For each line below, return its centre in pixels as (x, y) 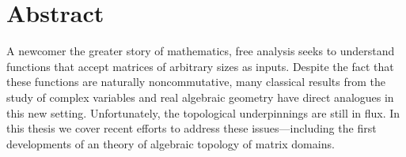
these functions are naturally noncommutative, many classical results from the (196, 82)
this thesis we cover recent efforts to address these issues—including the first (192, 128)
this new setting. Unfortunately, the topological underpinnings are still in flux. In (203, 112)
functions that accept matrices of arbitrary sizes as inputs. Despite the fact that (200, 66)
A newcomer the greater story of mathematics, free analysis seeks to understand (201, 51)
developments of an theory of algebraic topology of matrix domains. (171, 143)
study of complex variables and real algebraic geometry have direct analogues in (200, 97)
